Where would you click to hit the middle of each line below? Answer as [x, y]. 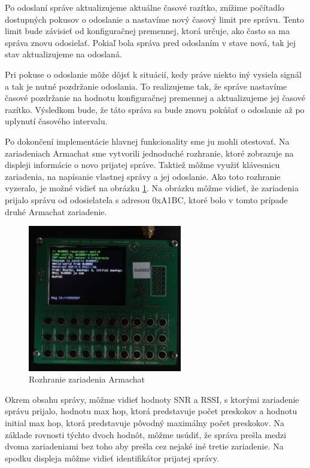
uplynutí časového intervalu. [56, 121]
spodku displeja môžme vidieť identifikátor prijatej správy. [112, 458]
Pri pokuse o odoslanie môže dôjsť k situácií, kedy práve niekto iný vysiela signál [153, 74]
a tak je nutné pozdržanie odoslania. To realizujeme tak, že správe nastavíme [146, 86]
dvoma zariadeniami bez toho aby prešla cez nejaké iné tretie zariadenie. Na [144, 446]
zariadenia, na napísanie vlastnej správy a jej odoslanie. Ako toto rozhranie [143, 176]
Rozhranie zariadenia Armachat [87, 379]
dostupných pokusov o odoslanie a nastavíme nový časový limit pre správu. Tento [154, 19]
